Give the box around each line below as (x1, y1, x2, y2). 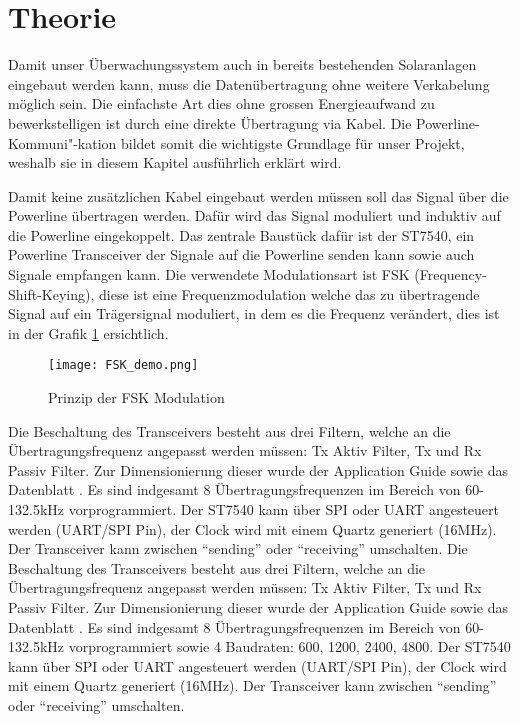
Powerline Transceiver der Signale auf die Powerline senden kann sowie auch (8, 244, 475, 265)
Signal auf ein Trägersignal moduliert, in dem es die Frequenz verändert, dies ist (8, 303, 500, 324)
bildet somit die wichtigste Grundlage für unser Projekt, (120, 132, 465, 153)
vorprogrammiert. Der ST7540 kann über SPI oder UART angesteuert (68, 499, 499, 520)
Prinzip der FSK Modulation (48, 387, 225, 408)
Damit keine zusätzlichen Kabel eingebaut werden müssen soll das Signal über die (8, 185, 509, 206)
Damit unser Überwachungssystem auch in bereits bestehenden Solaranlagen (8, 54, 477, 75)
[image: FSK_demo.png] (48, 358, 199, 373)
